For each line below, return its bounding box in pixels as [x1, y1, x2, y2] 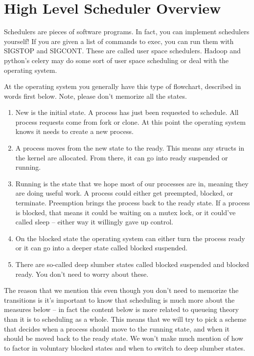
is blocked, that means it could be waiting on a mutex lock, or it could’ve [15, 207, 236, 217]
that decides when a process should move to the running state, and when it [4, 323, 230, 334]
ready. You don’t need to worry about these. [15, 268, 149, 279]
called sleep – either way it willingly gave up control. [15, 217, 173, 227]
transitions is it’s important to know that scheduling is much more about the [4, 294, 235, 305]
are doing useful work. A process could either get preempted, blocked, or [15, 188, 233, 198]
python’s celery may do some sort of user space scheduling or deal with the [4, 55, 229, 65]
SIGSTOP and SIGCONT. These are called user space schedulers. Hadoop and [4, 45, 241, 56]
